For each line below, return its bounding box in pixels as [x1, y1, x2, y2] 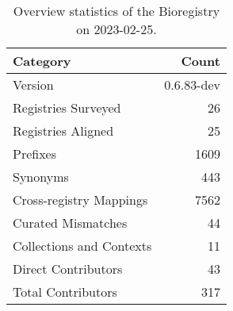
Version [13, 75, 54, 94]
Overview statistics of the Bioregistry [13, 2, 220, 20]
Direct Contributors [13, 259, 123, 278]
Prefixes [13, 144, 57, 163]
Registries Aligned [13, 121, 114, 140]
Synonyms [13, 167, 69, 186]
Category [13, 52, 71, 70]
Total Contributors [13, 282, 117, 301]
